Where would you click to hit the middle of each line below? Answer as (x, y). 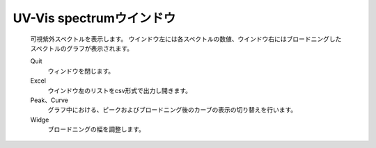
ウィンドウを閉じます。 (81, 71)
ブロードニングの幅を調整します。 (96, 129)
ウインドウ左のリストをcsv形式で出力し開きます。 (119, 90)
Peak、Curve (49, 100)
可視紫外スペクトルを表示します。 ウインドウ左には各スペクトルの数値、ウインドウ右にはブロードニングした (186, 39)
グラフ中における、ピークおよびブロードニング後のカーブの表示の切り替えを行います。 (172, 110)
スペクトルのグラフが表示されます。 (82, 48)
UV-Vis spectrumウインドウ (94, 18)
